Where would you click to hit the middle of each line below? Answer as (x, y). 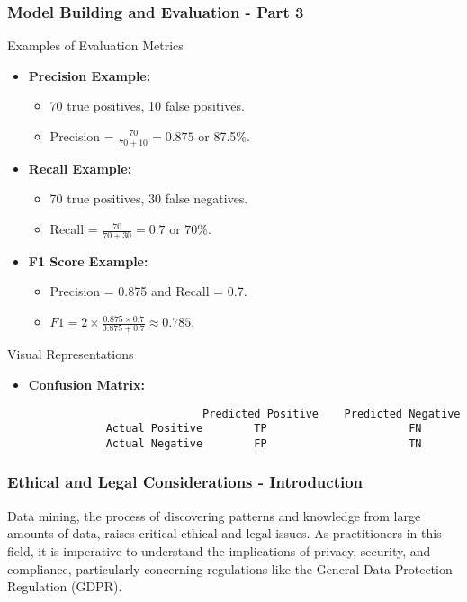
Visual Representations (71, 354)
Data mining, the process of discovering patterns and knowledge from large (214, 515)
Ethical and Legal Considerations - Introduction (185, 482)
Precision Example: (90, 75)
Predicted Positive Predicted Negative (332, 413)
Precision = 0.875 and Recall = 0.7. (148, 291)
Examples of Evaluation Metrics (95, 45)
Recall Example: (80, 168)
